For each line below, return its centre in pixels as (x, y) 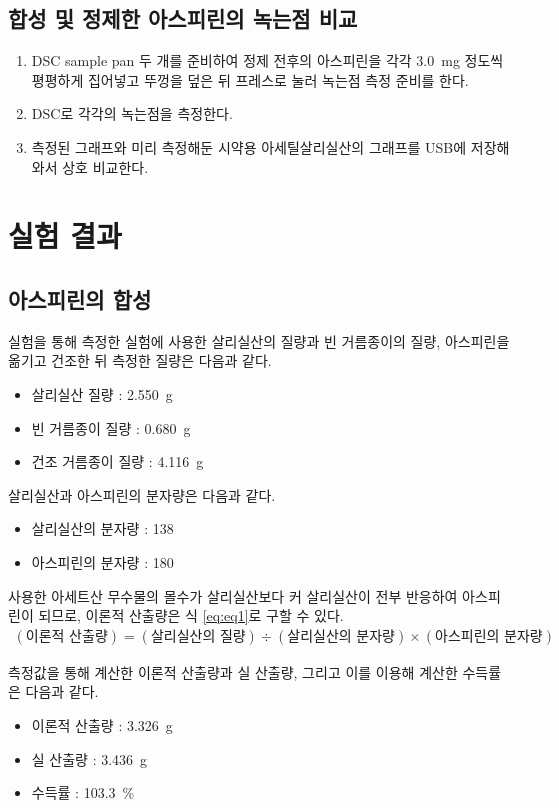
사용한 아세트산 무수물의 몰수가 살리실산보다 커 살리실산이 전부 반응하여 (233, 595)
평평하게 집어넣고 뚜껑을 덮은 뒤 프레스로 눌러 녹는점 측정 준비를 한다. (250, 79)
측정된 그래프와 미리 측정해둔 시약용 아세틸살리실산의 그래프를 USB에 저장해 (270, 146)
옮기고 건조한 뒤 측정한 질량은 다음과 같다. (140, 360)
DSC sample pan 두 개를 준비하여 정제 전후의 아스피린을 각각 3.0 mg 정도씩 (267, 60)
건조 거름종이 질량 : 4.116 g (117, 461)
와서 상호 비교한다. (90, 166)
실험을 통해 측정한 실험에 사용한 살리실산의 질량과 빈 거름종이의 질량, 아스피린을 (259, 340)
